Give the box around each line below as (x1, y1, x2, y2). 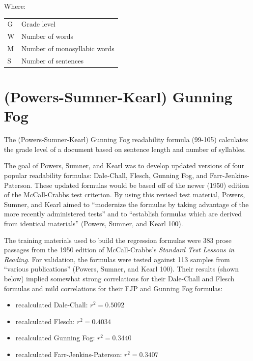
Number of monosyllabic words (21, 43, 114, 54)
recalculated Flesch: (15, 316, 75, 326)
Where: (4, 1, 26, 11)
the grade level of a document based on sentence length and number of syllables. (4, 144, 246, 154)
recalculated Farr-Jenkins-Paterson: (15, 349, 122, 359)
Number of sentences (21, 55, 84, 65)
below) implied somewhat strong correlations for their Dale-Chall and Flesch (4, 273, 235, 283)
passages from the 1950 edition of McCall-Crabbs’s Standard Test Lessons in (4, 244, 234, 255)
